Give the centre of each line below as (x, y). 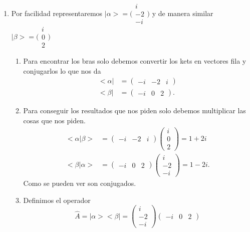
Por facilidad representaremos (57, 13)
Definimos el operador (57, 200)
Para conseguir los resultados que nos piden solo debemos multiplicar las (135, 110)
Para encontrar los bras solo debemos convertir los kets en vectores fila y (135, 61)
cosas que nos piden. (54, 121)
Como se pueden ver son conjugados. (80, 183)
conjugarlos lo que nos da (62, 70)
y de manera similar (183, 13)
